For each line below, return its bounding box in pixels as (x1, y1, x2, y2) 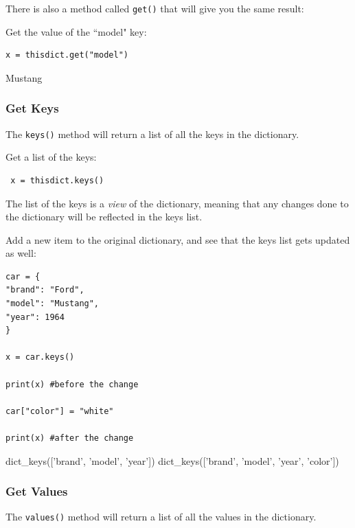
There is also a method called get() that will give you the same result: (5, 1, 304, 15)
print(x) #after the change (5, 433, 134, 443)
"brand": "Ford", (5, 285, 84, 295)
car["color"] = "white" (5, 406, 114, 416)
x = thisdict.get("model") (5, 50, 128, 60)
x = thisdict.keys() (10, 175, 104, 185)
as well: (5, 246, 36, 260)
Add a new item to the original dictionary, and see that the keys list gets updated (5, 232, 350, 246)
